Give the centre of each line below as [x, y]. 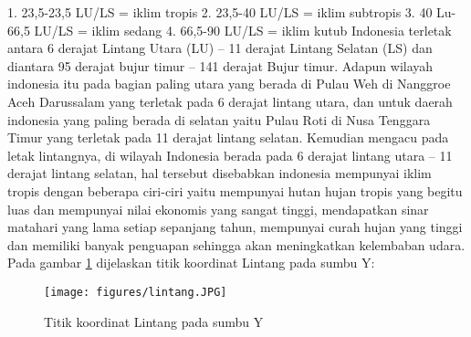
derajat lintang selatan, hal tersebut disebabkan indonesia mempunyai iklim [220, 173]
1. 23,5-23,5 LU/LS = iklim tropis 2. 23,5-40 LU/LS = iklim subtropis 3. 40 [220, 12]
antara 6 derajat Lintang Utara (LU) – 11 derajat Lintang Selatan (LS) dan [220, 48]
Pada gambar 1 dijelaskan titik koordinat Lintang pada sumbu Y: [191, 263]
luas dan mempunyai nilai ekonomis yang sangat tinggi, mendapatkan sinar [218, 209]
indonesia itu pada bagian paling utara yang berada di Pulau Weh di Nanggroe [229, 84]
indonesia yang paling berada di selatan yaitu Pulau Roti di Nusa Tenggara [219, 119]
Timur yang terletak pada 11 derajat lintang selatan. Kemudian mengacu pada [228, 137]
